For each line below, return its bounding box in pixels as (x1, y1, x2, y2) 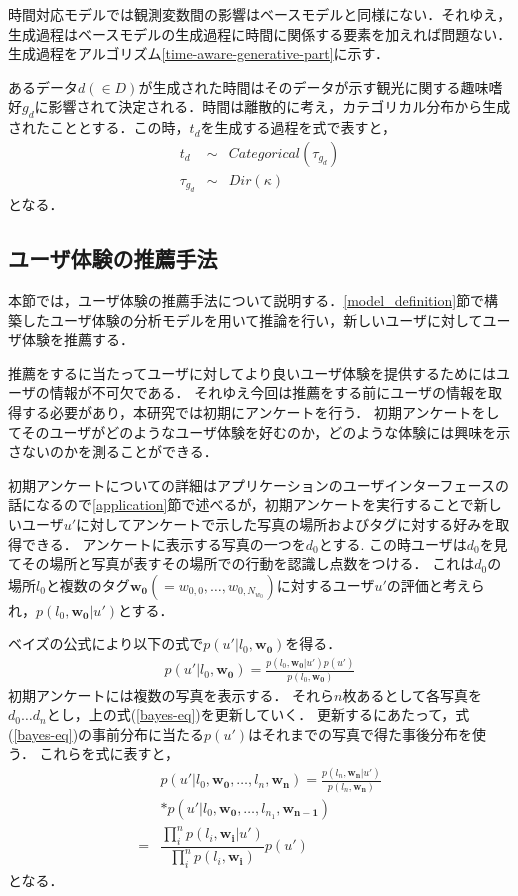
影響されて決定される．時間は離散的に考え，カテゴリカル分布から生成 (48, 96, 511, 117)
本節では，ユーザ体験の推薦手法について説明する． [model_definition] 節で (8, 290, 485, 311)
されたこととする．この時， (8, 117, 190, 138)
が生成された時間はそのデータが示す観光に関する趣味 (138, 76, 489, 97)
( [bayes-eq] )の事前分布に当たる (8, 723, 205, 744)
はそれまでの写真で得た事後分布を (247, 723, 472, 744)
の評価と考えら (386, 574, 485, 595)
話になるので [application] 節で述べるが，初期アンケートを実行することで (8, 494, 474, 515)
